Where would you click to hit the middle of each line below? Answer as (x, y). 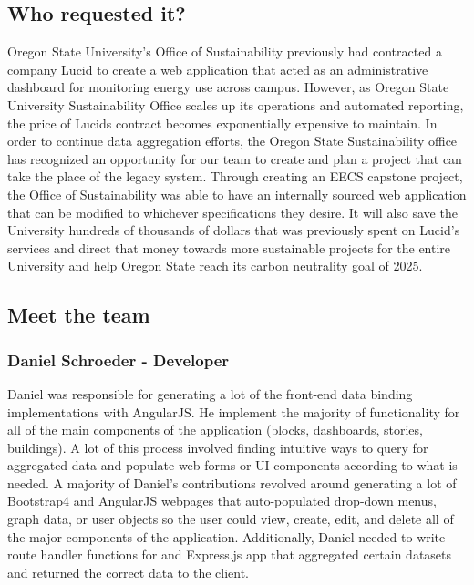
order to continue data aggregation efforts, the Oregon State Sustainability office (232, 141)
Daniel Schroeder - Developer (118, 359)
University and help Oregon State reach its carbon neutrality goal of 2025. (215, 266)
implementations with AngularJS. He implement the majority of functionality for (234, 411)
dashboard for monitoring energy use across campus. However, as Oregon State (228, 87)
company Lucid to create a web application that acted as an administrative (218, 69)
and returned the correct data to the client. (128, 572)
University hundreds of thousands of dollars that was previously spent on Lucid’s (234, 230)
